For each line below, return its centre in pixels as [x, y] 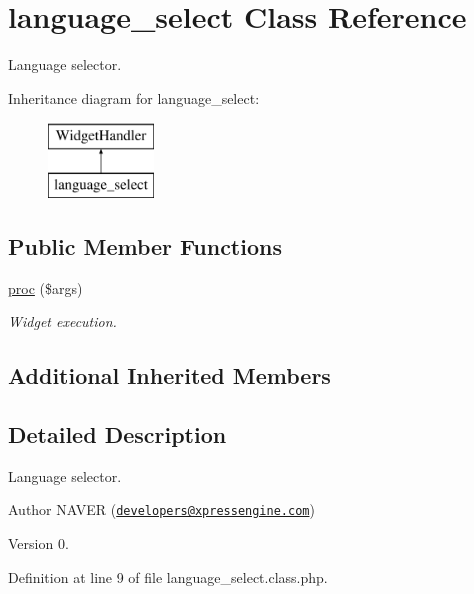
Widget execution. [62, 321]
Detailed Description [117, 434]
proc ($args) [45, 287]
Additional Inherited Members [169, 375]
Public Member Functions [145, 245]
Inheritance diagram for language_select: [134, 97]
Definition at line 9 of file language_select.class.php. [168, 576]
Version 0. [38, 543]
